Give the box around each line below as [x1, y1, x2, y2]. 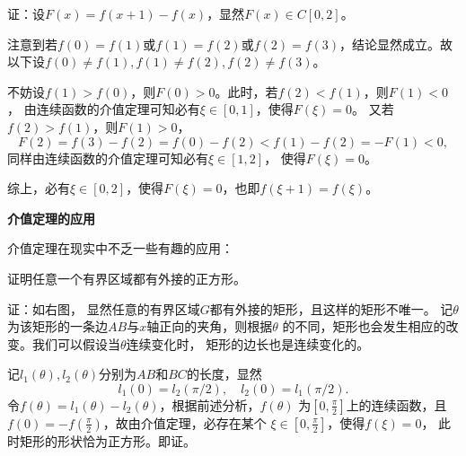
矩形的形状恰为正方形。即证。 [19, 431, 196, 450]
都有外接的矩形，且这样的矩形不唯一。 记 [209, 299, 453, 318]
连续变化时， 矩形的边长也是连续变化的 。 [126, 334, 370, 353]
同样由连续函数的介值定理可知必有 [7, 148, 208, 167]
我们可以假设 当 [31, 334, 120, 353]
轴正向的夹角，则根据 [146, 317, 273, 336]
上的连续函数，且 [346, 395, 447, 414]
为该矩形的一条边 [7, 317, 108, 336]
